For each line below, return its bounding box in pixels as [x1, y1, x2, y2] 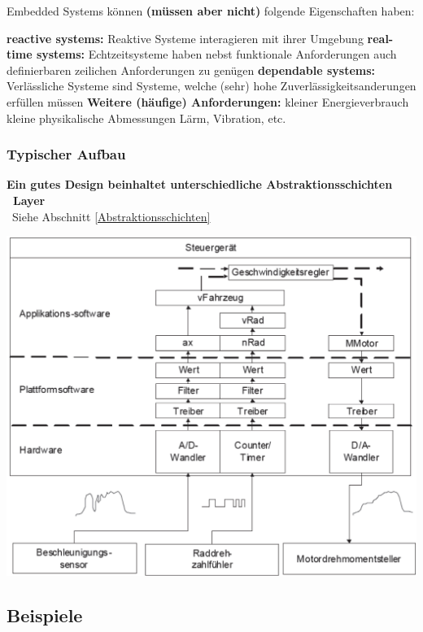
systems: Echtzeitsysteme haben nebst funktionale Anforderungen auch [36, 46, 397, 63]
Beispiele [7, 603, 83, 627]
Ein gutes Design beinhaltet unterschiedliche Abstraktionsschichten [7, 176, 393, 193]
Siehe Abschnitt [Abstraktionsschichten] [11, 207, 211, 224]
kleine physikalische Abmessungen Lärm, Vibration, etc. [7, 109, 286, 126]
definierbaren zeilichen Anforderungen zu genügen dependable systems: [7, 61, 376, 78]
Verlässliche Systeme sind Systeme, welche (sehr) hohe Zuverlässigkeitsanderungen [7, 77, 416, 94]
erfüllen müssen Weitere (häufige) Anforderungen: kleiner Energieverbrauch [7, 93, 409, 110]
